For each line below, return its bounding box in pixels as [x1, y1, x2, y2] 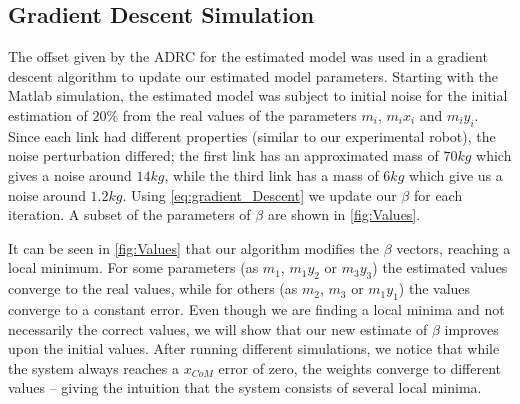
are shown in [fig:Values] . [267, 204, 421, 225]
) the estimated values [372, 257, 508, 278]
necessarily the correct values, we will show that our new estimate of [8, 318, 428, 339]
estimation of [8, 104, 88, 125]
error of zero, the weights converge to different [218, 357, 502, 378]
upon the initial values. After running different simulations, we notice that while [8, 338, 500, 359]
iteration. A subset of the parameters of [8, 204, 251, 225]
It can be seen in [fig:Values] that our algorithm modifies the [8, 237, 379, 258]
